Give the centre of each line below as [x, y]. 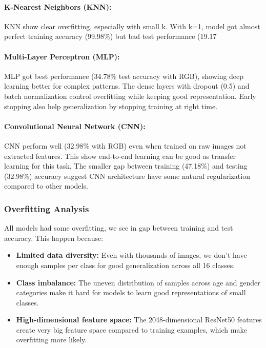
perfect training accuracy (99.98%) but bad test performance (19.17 [110, 36]
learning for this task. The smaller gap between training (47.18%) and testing [126, 166]
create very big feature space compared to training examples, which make [131, 329]
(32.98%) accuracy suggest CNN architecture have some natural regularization [127, 176]
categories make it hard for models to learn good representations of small [131, 292]
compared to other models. [46, 186]
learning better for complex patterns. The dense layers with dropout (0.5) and [127, 86]
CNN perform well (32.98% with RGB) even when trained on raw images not [125, 145]
